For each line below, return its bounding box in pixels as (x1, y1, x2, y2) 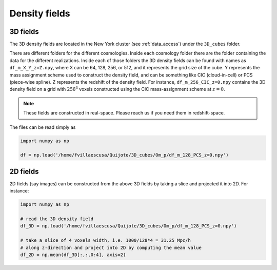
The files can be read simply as (9, 124, 76, 130)
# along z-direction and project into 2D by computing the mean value (20, 244, 202, 250)
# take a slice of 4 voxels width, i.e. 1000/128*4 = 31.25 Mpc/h (20, 238, 191, 243)
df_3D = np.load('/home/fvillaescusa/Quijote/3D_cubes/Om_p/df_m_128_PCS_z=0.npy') (20, 223, 237, 229)
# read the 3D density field (20, 216, 94, 222)
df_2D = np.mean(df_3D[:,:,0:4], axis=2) (20, 252, 126, 258)
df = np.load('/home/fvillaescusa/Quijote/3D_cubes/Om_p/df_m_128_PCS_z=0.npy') (20, 152, 229, 158)
